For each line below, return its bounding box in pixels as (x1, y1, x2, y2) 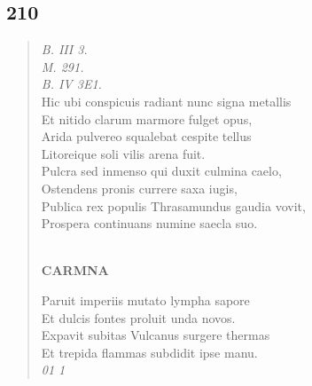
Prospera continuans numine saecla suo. (41, 214, 258, 232)
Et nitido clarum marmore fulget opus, (41, 109, 253, 128)
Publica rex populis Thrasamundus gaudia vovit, (41, 196, 306, 215)
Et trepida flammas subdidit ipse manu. (41, 343, 258, 361)
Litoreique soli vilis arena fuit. (41, 144, 206, 162)
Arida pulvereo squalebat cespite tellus (41, 127, 252, 146)
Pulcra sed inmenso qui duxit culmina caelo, (41, 161, 282, 180)
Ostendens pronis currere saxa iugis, (41, 178, 238, 197)
